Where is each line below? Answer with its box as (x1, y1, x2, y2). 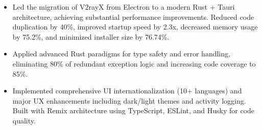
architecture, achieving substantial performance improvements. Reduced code (12, 11, 254, 22)
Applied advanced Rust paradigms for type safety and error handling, (12, 48, 230, 59)
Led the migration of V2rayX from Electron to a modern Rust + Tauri (12, 2, 235, 12)
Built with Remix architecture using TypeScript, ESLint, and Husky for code (12, 105, 255, 116)
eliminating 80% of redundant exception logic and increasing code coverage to (12, 58, 256, 69)
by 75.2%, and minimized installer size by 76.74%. (12, 31, 170, 42)
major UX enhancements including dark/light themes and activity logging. (12, 95, 246, 106)
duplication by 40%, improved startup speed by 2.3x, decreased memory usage (12, 21, 258, 32)
